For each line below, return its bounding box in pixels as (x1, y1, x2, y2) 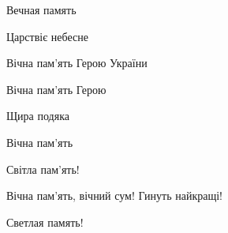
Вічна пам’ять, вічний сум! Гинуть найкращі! (6, 187, 223, 204)
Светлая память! (6, 213, 84, 230)
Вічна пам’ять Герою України (6, 54, 148, 71)
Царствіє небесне (6, 28, 88, 44)
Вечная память (6, 2, 77, 17)
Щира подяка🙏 (6, 107, 73, 124)
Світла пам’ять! (6, 160, 80, 177)
